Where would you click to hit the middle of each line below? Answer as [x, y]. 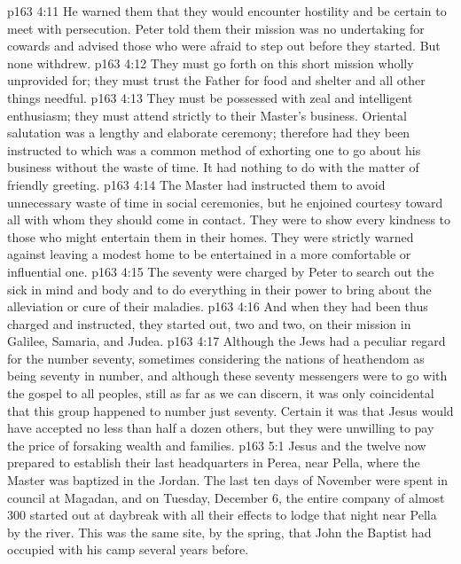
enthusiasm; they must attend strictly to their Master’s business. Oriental [207, 115]
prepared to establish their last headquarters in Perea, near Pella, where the [214, 462]
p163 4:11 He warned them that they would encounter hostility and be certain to [227, 11]
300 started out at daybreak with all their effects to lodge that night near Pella [222, 515]
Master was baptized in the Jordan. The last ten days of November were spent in [227, 480]
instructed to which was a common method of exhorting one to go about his [214, 149]
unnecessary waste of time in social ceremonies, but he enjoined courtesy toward [225, 202]
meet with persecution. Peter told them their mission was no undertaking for [216, 28]
